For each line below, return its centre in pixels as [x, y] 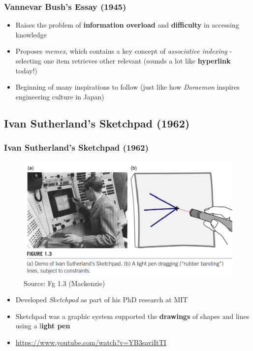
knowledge [31, 34]
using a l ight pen [43, 326]
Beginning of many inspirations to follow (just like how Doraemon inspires [127, 87]
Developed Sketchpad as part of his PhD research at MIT [102, 300]
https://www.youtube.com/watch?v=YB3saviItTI [91, 342]
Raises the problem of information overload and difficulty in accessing [127, 25]
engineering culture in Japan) [60, 96]
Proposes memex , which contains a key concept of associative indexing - [124, 51]
